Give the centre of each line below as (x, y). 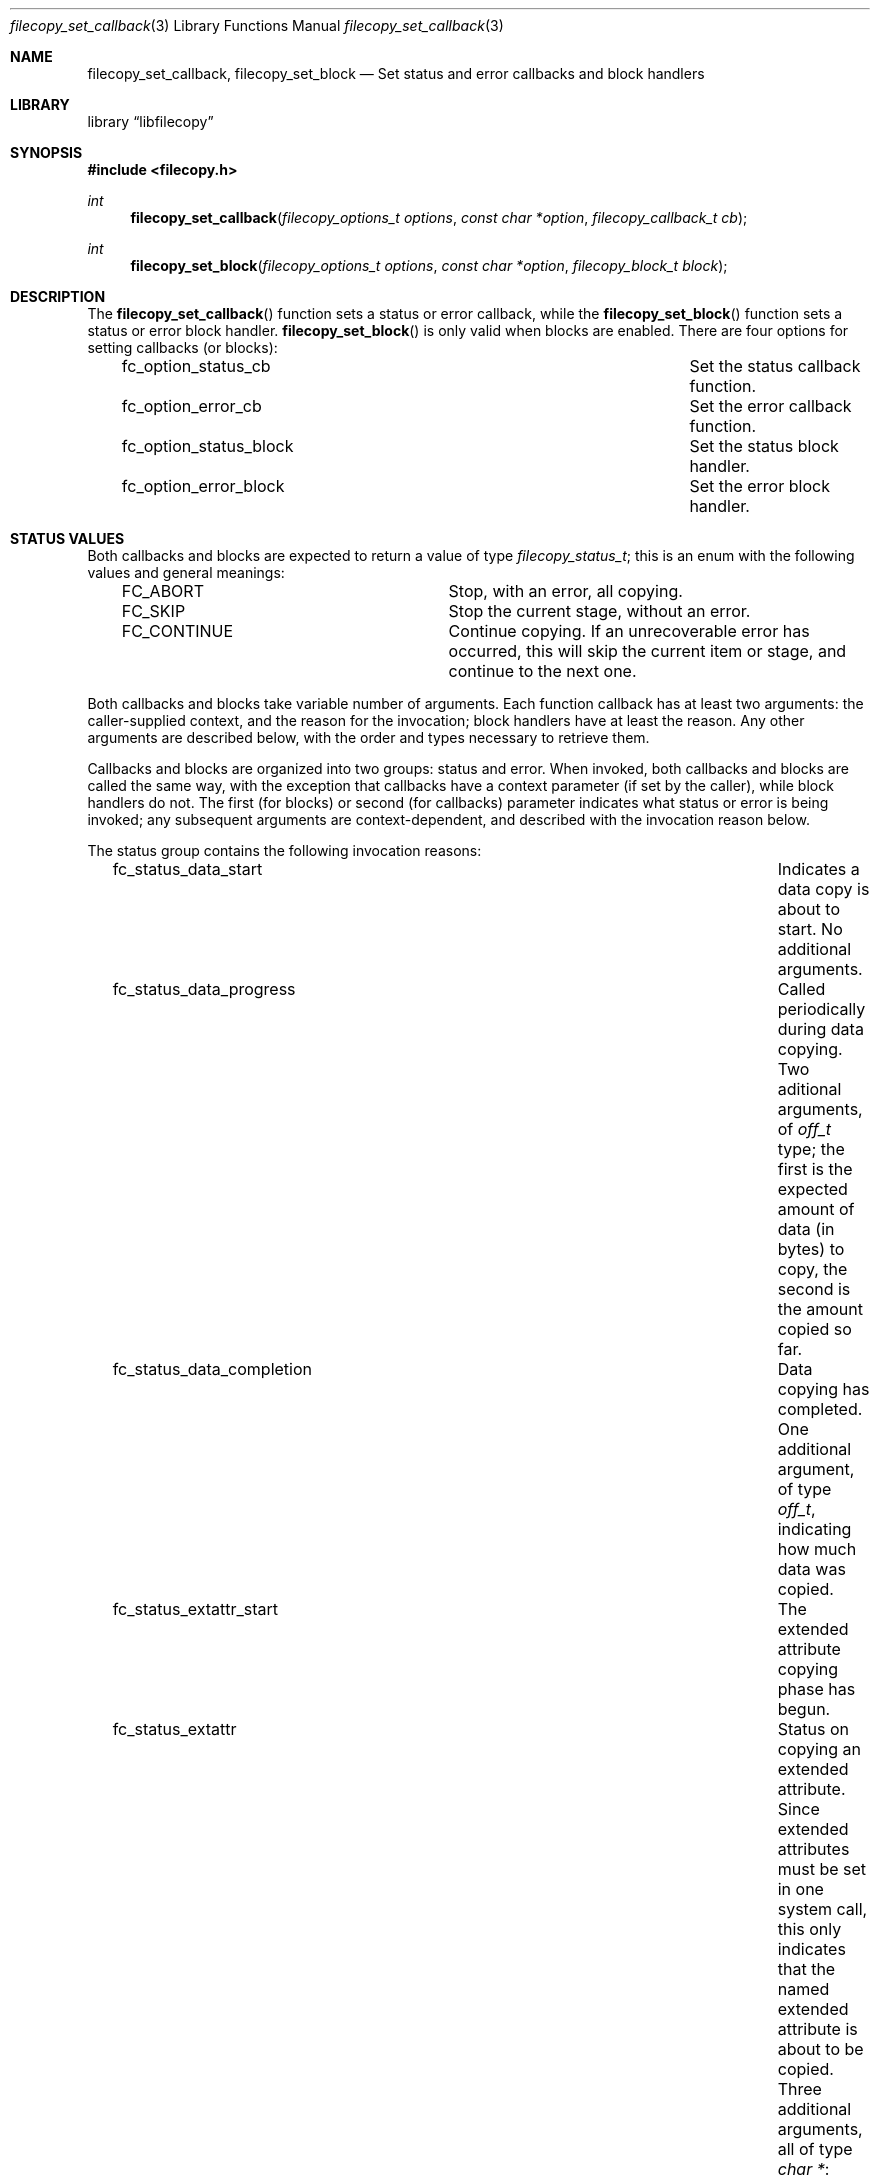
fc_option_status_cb (196, 366)
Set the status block (764, 446)
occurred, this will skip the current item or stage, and (647, 651)
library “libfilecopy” (150, 121)
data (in (806, 1229)
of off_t (804, 1129)
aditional (809, 1089)
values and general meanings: (186, 572)
